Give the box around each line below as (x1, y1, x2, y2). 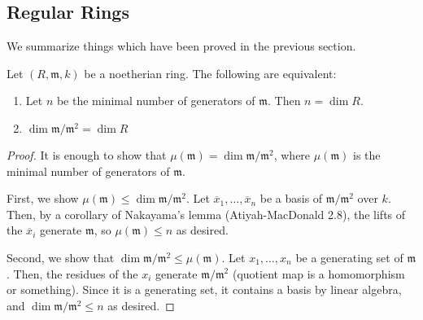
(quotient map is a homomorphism (232, 265, 405, 282)
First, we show (7, 190, 79, 207)
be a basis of (259, 190, 323, 207)
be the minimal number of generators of (56, 92, 255, 109)
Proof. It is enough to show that (7, 146, 167, 163)
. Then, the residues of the (7, 265, 138, 282)
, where (273, 146, 311, 163)
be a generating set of (295, 248, 403, 265)
